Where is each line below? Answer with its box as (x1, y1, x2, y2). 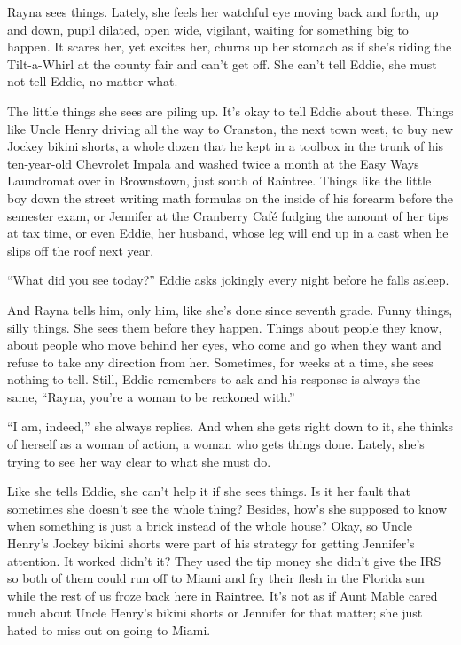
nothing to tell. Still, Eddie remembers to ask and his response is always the (7, 370, 421, 389)
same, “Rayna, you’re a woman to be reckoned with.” (7, 387, 295, 405)
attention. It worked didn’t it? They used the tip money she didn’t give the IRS (7, 551, 441, 570)
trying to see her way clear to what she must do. (7, 452, 271, 470)
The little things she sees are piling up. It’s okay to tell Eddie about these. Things (7, 101, 454, 120)
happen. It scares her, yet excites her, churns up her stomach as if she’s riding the (7, 37, 452, 56)
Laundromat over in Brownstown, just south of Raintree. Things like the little (7, 171, 432, 190)
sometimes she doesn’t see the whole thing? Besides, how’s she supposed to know (7, 499, 448, 517)
